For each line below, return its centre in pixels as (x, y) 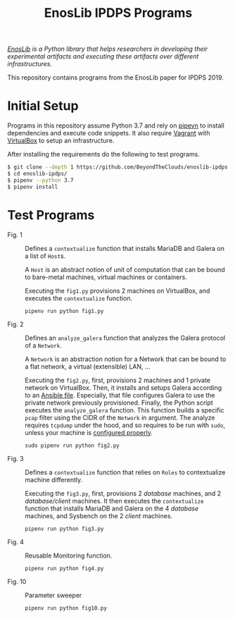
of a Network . (43, 345)
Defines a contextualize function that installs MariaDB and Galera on (125, 248)
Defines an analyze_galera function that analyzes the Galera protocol (125, 338)
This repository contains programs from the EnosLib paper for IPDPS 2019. (115, 78)
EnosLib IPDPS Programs (118, 13)
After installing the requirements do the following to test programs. (104, 154)
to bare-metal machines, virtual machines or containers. (106, 277)
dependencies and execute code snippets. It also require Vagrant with (109, 133)
